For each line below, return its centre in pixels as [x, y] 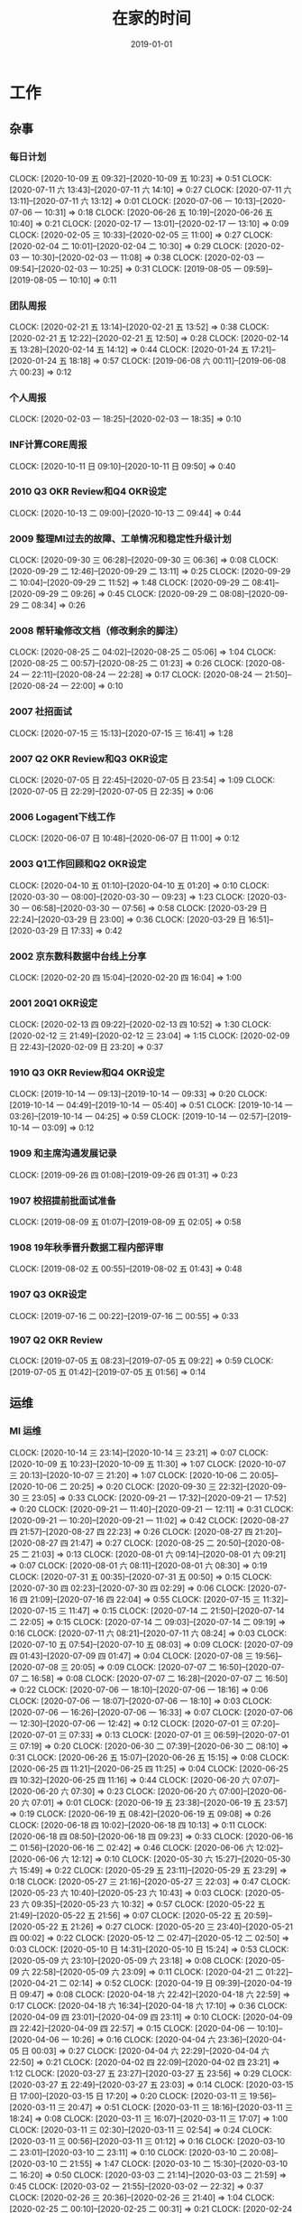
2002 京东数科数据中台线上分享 [78, 956]
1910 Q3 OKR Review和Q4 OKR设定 [87, 1073]
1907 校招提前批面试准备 [63, 1200]
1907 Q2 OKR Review [56, 1340]
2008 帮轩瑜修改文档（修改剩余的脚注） [96, 631]
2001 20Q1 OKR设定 [54, 1003]
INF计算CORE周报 [48, 445]
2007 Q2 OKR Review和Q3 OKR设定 [89, 758]
